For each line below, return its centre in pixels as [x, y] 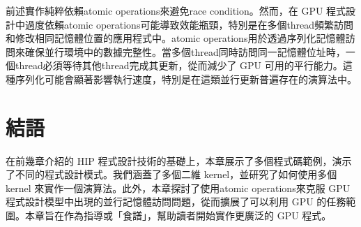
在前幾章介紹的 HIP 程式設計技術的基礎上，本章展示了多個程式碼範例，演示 [179, 160]
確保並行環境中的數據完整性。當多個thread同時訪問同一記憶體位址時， [185, 51]
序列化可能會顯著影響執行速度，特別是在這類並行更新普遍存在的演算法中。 [186, 79]
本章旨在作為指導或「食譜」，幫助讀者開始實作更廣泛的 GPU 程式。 [178, 215]
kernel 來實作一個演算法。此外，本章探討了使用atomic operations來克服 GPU [178, 188]
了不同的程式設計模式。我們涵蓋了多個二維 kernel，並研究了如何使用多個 [171, 174]
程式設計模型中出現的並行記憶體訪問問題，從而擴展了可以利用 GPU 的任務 [176, 202]
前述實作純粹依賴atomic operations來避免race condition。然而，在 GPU [164, 10]
